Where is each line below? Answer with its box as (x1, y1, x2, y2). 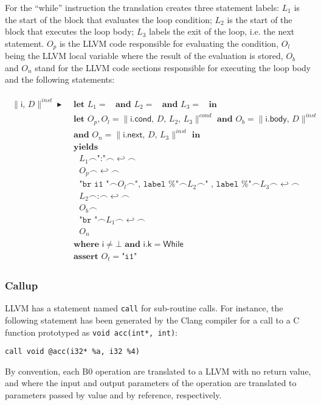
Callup (5, 277, 38, 292)
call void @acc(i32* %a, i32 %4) (5, 347, 140, 356)
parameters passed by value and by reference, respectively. (5, 389, 222, 401)
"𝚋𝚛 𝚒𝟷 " (79, 180, 109, 189)
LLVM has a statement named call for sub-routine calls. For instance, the (5, 302, 283, 314)
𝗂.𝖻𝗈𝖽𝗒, (265, 115, 289, 124)
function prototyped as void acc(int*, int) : (5, 325, 178, 338)
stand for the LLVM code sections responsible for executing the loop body (35, 61, 311, 74)
